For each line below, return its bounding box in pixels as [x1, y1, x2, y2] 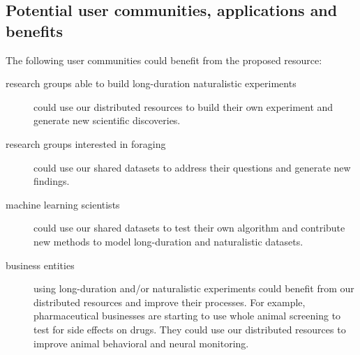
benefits [6, 20, 63, 41]
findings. [33, 174, 70, 188]
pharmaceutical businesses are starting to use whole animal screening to [33, 308, 341, 323]
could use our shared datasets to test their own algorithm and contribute [33, 220, 345, 235]
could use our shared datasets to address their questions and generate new [33, 160, 351, 174]
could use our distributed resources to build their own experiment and [33, 99, 333, 114]
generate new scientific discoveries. [33, 113, 181, 128]
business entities [6, 257, 75, 272]
